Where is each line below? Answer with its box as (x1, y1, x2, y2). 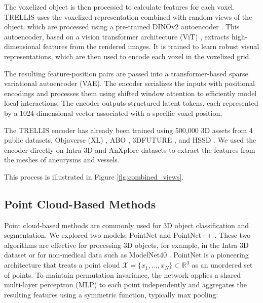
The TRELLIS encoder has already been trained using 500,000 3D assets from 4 (4, 124, 253, 135)
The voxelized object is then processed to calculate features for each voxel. (4, 2, 235, 12)
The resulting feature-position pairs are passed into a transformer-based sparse (4, 68, 248, 78)
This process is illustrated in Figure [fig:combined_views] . (4, 171, 184, 182)
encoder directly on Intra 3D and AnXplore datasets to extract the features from (4, 144, 255, 155)
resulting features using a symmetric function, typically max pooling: (4, 289, 218, 299)
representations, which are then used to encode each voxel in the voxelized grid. (4, 51, 251, 61)
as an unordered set (192, 259, 253, 270)
